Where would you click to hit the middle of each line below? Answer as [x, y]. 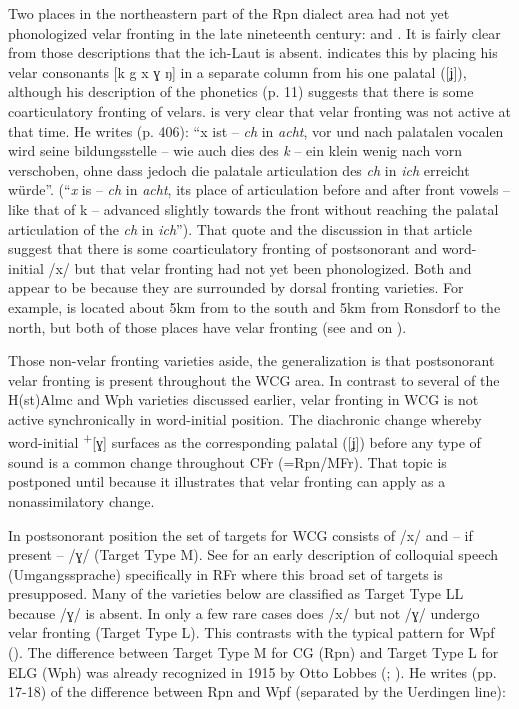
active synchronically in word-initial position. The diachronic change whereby [245, 418]
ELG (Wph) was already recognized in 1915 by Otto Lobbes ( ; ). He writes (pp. [252, 671]
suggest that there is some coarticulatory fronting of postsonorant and [223, 248]
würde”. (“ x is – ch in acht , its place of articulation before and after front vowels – [259, 189]
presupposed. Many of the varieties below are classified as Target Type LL [236, 593]
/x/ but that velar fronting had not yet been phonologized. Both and [260, 267]
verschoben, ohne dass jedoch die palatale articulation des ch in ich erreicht [239, 169]
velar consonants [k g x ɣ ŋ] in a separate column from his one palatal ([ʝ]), [237, 71]
